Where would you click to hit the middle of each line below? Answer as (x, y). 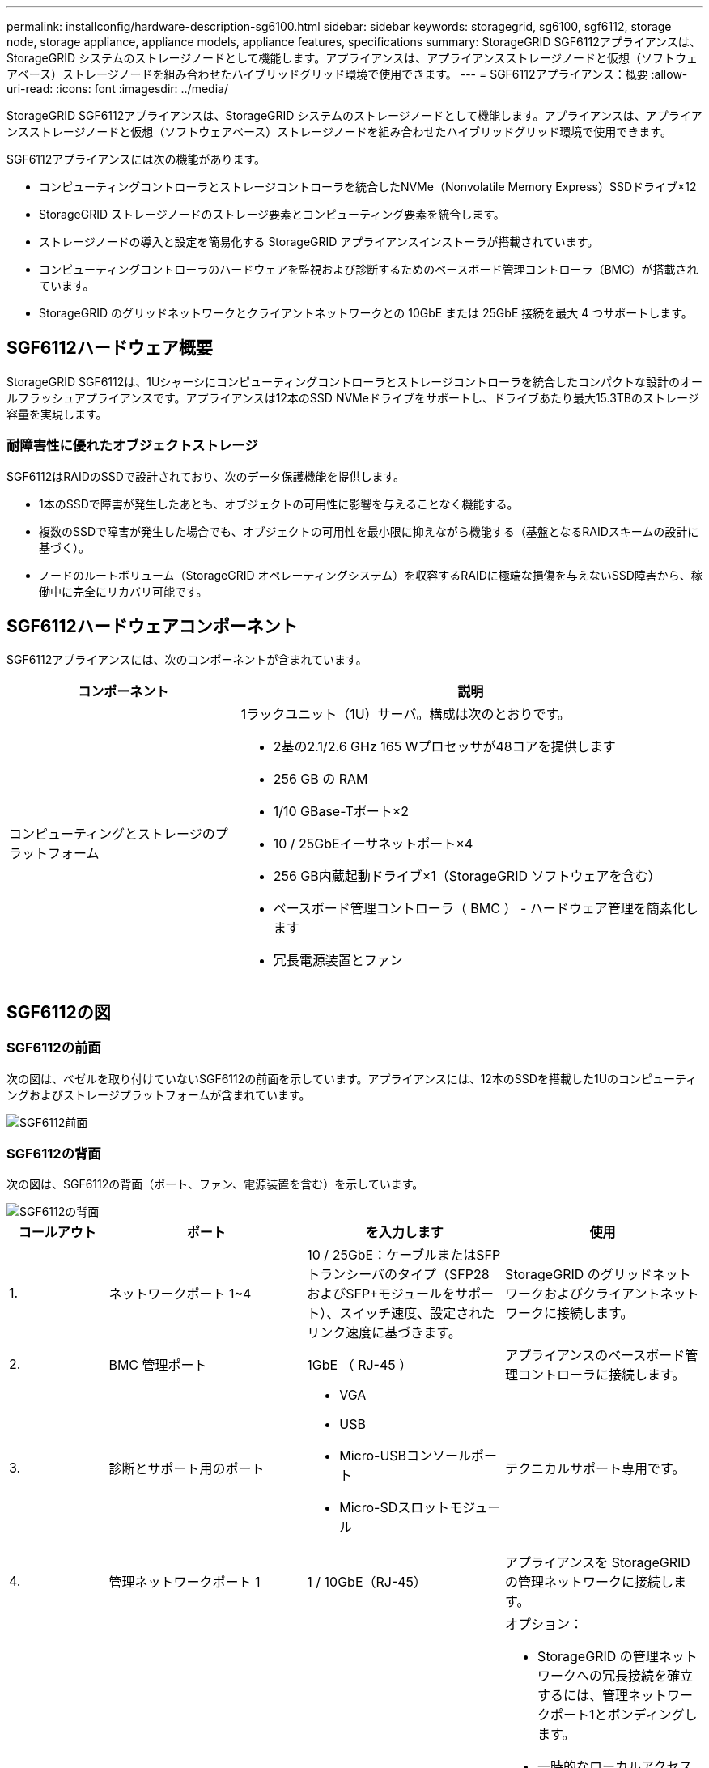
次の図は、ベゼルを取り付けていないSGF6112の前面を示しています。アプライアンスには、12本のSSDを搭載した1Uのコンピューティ (352, 1078)
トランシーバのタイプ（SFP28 (398, 1275)
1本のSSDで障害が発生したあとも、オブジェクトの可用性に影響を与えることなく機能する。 (279, 504)
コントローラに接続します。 (602, 1375)
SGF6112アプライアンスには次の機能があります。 (136, 159)
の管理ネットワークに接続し (590, 1582)
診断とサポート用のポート (187, 1469)
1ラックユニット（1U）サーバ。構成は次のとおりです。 (405, 714)
